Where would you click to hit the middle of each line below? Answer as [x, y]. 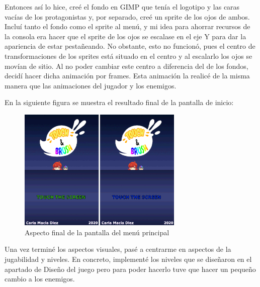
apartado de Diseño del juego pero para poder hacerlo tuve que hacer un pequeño [130, 269]
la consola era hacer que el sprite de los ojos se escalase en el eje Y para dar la [125, 36]
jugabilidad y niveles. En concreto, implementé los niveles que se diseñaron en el [128, 259]
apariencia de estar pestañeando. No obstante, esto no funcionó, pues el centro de [130, 46]
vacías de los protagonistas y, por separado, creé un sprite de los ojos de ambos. [127, 16]
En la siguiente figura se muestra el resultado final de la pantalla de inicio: [119, 102]
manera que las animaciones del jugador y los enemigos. [91, 85]
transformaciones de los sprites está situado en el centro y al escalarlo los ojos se [128, 56]
